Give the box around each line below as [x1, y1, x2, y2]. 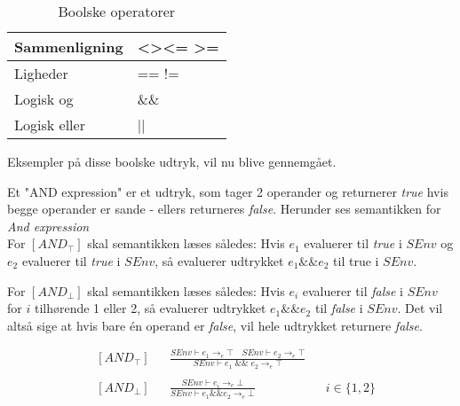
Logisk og [14, 89, 74, 109]
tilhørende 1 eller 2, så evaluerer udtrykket [34, 299, 266, 317]
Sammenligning [14, 36, 123, 57]
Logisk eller [14, 114, 85, 135]
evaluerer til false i [302, 281, 404, 300]
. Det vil [397, 299, 443, 317]
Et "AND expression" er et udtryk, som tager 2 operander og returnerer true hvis [7, 182, 448, 200]
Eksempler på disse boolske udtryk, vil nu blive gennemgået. [7, 152, 337, 170]
